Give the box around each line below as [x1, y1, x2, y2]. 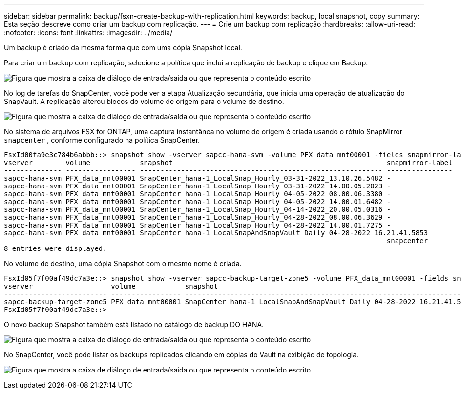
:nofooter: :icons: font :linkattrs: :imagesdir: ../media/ [4, 28, 173, 37]
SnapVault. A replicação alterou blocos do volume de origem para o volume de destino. [4, 97, 284, 105]
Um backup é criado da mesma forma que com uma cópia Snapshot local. [4, 43, 242, 52]
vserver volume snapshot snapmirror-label [4, 159, 453, 166]
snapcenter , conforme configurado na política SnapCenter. [4, 136, 200, 144]
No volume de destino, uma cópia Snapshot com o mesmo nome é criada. [4, 259, 242, 268]
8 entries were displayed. [4, 245, 107, 252]
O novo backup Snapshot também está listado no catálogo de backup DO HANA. [4, 320, 264, 329]
